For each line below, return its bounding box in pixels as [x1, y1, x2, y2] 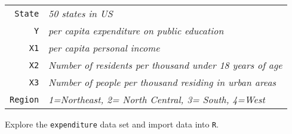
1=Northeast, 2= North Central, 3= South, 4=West [48, 92, 265, 106]
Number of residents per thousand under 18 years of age [48, 58, 282, 72]
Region [10, 94, 39, 104]
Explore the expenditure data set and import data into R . [5, 118, 219, 130]
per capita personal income [48, 41, 160, 55]
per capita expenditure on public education [48, 24, 224, 37]
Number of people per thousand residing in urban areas [48, 75, 276, 89]
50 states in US [48, 7, 113, 20]
